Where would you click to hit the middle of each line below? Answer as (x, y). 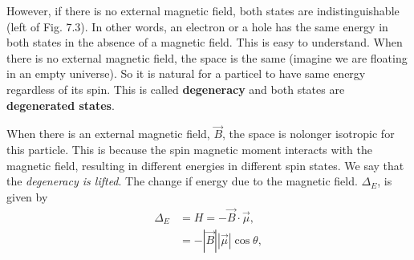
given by (27, 196)
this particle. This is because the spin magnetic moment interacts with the (189, 149)
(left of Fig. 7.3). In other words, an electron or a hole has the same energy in (197, 26)
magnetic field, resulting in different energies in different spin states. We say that (205, 165)
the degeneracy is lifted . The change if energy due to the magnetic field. (182, 181)
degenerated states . (61, 105)
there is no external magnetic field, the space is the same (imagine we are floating (207, 57)
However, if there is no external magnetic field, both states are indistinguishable (203, 10)
